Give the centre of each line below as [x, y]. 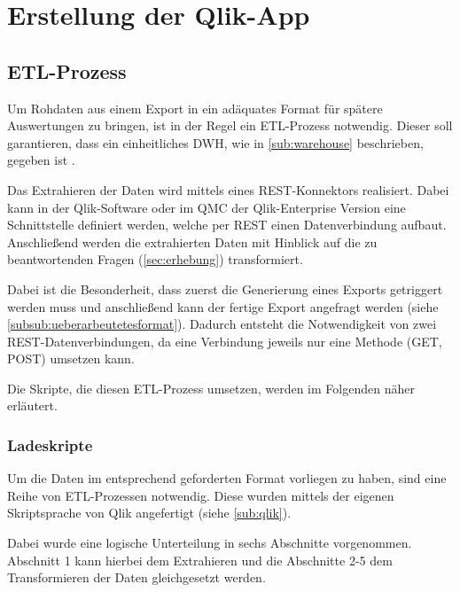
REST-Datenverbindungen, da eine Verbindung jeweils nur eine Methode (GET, [225, 341]
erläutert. [32, 405]
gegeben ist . [41, 160]
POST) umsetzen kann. [71, 358]
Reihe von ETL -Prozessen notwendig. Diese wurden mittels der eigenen [201, 495]
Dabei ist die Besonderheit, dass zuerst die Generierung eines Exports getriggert [225, 288]
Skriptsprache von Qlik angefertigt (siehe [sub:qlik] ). [149, 513]
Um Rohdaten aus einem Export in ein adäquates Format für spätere [195, 108]
